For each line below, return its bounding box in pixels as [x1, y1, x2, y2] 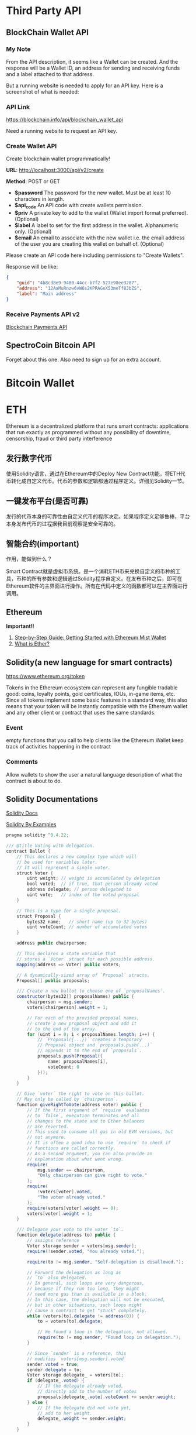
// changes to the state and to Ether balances [27, 1118, 145, 1124]
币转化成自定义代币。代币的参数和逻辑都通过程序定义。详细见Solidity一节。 [6, 477, 188, 484]
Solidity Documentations [6, 794, 99, 804]
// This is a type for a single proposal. [16, 908, 121, 914]
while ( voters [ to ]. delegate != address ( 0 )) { [27, 1313, 140, 1319]
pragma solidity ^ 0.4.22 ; [6, 832, 69, 838]
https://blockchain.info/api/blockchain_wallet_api [6, 116, 124, 123]
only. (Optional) [14, 228, 52, 235]
